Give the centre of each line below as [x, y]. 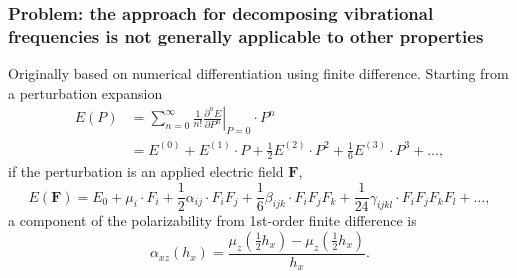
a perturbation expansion [85, 92]
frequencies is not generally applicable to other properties [246, 35]
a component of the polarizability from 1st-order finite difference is [212, 220]
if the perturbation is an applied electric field [146, 171]
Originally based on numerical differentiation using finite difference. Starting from [258, 73]
